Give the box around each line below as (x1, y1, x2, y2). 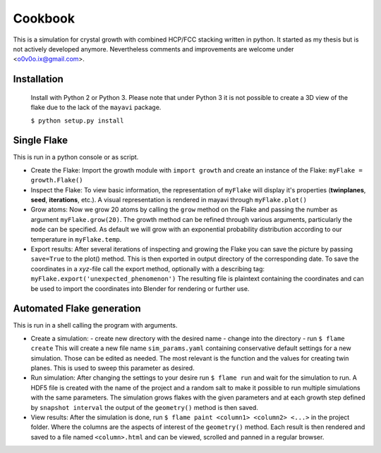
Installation (13, 73, 64, 85)
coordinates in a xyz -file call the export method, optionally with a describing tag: (30, 264, 265, 273)
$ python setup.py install (30, 116, 124, 125)
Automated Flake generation (13, 303, 141, 315)
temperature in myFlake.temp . (30, 235, 122, 243)
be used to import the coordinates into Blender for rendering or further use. (30, 284, 250, 292)
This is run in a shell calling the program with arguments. (13, 321, 178, 330)
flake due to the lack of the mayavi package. (30, 103, 162, 112)
